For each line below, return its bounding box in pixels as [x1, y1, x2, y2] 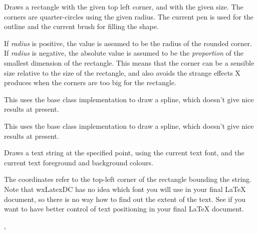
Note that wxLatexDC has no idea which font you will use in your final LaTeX [4, 183, 246, 194]
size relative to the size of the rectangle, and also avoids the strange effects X [4, 67, 240, 78]
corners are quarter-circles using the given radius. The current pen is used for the [4, 11, 253, 22]
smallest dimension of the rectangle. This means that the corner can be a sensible [4, 57, 254, 68]
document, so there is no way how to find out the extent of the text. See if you [4, 193, 245, 204]
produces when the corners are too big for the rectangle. [4, 77, 176, 88]
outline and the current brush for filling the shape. [4, 21, 159, 32]
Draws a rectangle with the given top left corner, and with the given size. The [4, 2, 243, 12]
